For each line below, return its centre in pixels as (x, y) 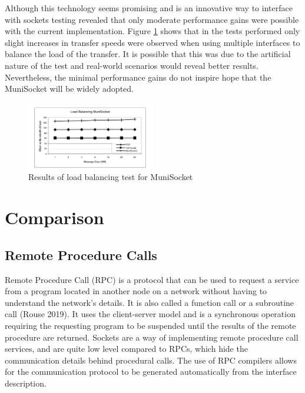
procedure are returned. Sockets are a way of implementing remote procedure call (152, 337)
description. (26, 383)
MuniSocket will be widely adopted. (69, 89)
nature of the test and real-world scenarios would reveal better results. (132, 65)
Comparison (54, 217)
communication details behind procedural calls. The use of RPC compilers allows (151, 360)
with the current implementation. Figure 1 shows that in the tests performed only (152, 31)
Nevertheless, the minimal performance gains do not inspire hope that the (138, 77)
